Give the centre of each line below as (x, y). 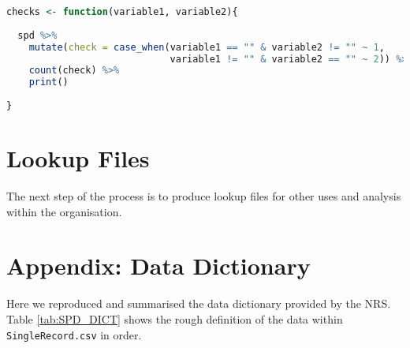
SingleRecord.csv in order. (74, 334)
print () (48, 82)
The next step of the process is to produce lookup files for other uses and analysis (204, 196)
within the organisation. (64, 211)
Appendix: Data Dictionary (158, 266)
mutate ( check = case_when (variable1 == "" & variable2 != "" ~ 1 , (207, 47)
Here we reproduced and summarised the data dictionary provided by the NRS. (199, 303)
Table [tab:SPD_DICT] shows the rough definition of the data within (175, 318)
